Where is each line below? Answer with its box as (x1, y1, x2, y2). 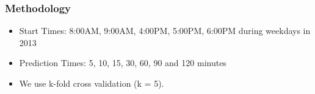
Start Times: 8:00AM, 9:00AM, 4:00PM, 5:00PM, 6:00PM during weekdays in (19, 24, 311, 37)
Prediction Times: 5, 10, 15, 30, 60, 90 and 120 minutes (19, 56, 226, 69)
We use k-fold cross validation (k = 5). (19, 77, 164, 89)
